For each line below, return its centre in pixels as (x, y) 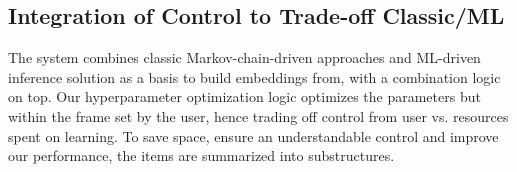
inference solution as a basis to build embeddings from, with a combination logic (254, 76)
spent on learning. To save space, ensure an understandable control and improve (253, 135)
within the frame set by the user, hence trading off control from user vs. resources (258, 115)
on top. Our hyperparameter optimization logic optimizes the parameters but (244, 96)
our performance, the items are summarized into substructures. (201, 155)
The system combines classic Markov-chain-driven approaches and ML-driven (244, 57)
